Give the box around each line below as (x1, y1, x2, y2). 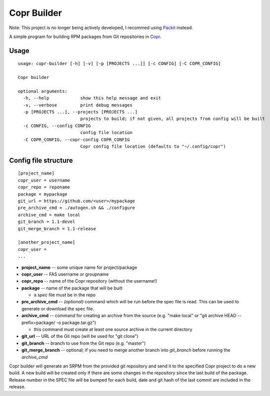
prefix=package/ (21, 320, 55, 325)
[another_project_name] (18, 240, 76, 245)
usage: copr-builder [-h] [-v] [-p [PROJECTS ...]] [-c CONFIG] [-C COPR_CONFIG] (18, 61, 221, 67)
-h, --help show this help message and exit (23, 95, 161, 101)
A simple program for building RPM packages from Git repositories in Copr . (9, 34, 161, 39)
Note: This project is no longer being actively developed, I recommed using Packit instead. (9, 25, 193, 31)
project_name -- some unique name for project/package (21, 264, 138, 270)
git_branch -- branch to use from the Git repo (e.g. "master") (21, 340, 146, 346)
